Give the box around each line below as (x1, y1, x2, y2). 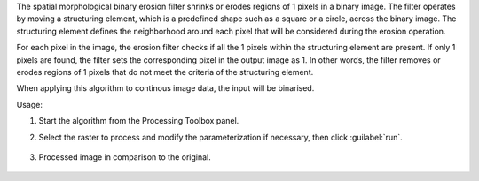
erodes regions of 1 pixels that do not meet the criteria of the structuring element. (16, 66, 314, 77)
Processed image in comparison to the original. (38, 151, 212, 162)
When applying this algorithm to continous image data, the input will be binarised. (16, 83, 315, 94)
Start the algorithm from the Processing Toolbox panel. (38, 116, 239, 126)
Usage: (16, 99, 43, 109)
